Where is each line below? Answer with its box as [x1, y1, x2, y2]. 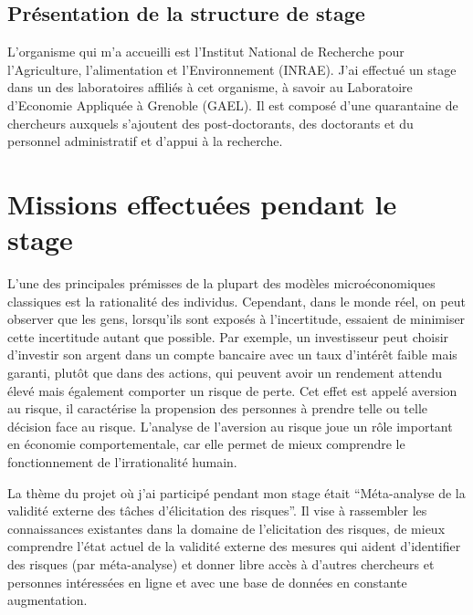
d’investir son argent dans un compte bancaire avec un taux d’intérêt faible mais [7, 345, 457, 364]
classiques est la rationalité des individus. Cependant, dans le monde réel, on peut [7, 291, 466, 310]
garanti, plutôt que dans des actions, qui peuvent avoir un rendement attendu [7, 363, 442, 382]
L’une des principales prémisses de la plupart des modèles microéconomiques [7, 274, 436, 293]
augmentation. [7, 590, 88, 610]
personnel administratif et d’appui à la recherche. [7, 131, 283, 151]
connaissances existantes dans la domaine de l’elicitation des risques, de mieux [7, 518, 446, 537]
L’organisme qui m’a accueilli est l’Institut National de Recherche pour [7, 42, 405, 61]
